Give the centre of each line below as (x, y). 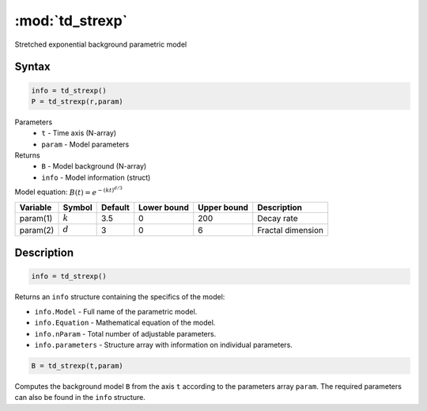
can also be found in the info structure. (80, 398)
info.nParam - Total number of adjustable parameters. (125, 333)
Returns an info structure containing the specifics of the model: (120, 297)
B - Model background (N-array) (94, 166)
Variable (36, 207)
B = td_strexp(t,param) (77, 365)
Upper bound (223, 207)
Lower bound (164, 207)
